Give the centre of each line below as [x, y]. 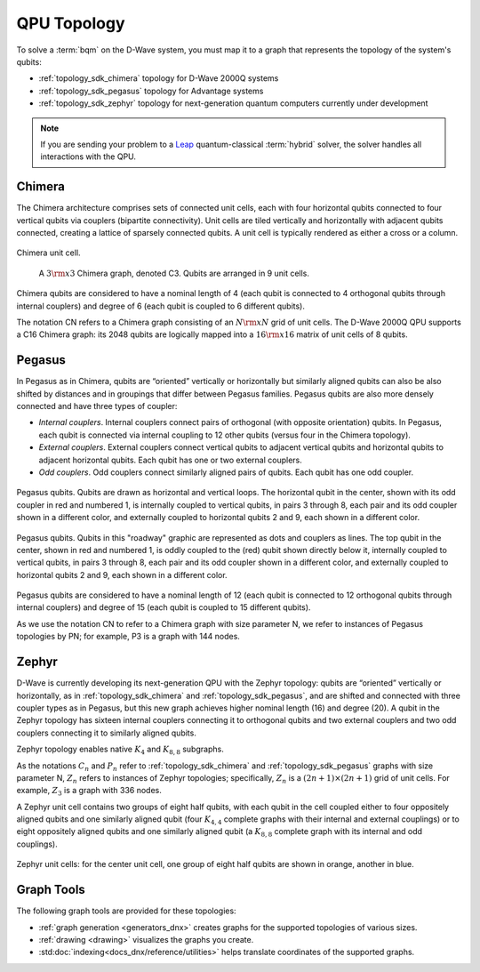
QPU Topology [71, 23]
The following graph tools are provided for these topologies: [126, 911]
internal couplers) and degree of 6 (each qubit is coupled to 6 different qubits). [161, 306]
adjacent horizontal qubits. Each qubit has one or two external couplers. [170, 460]
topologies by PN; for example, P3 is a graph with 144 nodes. [128, 637]
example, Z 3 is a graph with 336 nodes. [89, 791]
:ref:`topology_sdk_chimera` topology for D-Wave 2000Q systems [159, 78]
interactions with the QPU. [88, 157]
